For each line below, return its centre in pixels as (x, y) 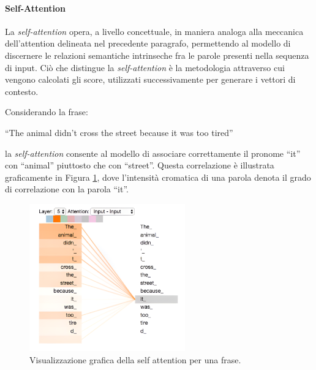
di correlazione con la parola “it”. (67, 189)
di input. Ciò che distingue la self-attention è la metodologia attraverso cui (145, 67)
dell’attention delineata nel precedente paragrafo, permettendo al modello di (148, 43)
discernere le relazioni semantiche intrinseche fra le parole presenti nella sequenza (157, 55)
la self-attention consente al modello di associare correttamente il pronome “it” (153, 153)
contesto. (22, 91)
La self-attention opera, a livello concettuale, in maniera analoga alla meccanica (154, 31)
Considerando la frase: (47, 112)
